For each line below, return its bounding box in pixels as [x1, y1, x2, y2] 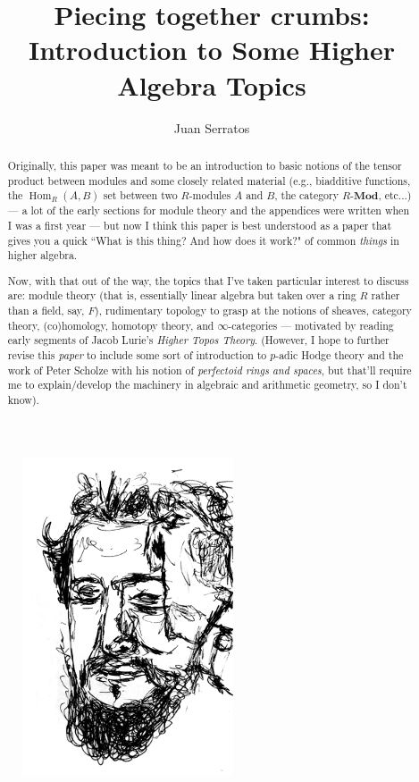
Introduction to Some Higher [28, 31, 396, 68]
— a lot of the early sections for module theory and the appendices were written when [7, 203, 410, 218]
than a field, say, [7, 303, 85, 318]
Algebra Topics [117, 66, 306, 103]
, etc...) [378, 188, 412, 203]
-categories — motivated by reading [228, 317, 394, 332]
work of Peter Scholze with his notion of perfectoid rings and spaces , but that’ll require [7, 362, 412, 377]
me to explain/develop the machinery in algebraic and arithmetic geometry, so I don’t [7, 377, 407, 392]
